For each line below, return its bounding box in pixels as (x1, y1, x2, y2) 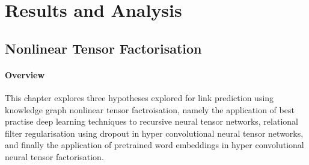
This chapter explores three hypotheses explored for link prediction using (5, 91, 274, 104)
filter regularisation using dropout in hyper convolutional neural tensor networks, (5, 126, 304, 139)
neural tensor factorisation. (5, 150, 104, 163)
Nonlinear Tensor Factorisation (5, 39, 202, 57)
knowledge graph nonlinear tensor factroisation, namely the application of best (5, 103, 295, 116)
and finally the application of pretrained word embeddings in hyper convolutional (5, 139, 304, 151)
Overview (5, 68, 45, 81)
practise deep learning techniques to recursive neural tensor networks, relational (5, 115, 298, 128)
